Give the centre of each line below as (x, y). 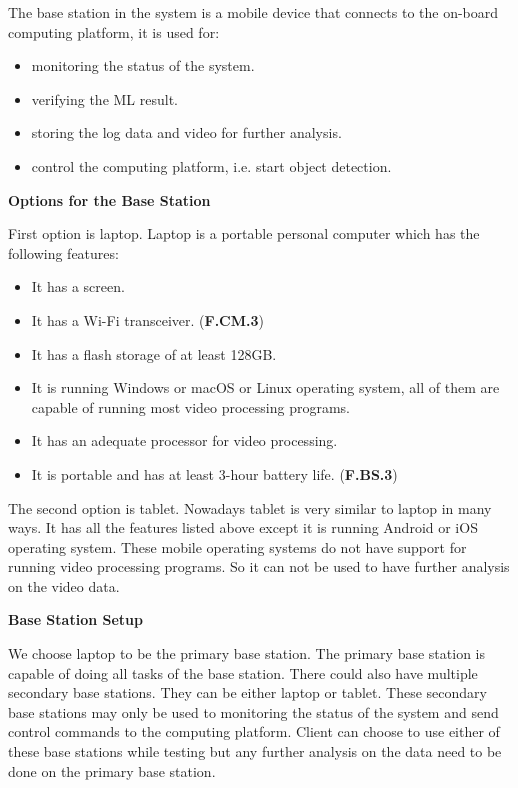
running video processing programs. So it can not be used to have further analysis (259, 566)
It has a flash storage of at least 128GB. (154, 353)
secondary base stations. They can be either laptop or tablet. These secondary (247, 692)
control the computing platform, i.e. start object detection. (211, 165)
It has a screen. (78, 286)
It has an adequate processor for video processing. (184, 440)
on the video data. (64, 585)
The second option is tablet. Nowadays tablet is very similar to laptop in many (250, 507)
